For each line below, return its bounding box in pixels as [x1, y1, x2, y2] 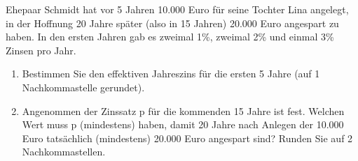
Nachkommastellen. [22, 144, 106, 159]
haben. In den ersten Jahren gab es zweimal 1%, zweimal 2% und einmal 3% [6, 29, 334, 44]
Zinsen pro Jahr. [6, 43, 76, 57]
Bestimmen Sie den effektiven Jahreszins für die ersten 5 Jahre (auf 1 [22, 66, 320, 81]
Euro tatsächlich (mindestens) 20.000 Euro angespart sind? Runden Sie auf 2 [22, 130, 353, 145]
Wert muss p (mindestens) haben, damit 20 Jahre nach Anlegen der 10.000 [22, 117, 344, 132]
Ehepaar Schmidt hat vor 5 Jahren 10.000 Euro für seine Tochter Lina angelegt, [6, 2, 349, 16]
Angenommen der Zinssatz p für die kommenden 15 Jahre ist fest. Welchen [22, 103, 345, 118]
